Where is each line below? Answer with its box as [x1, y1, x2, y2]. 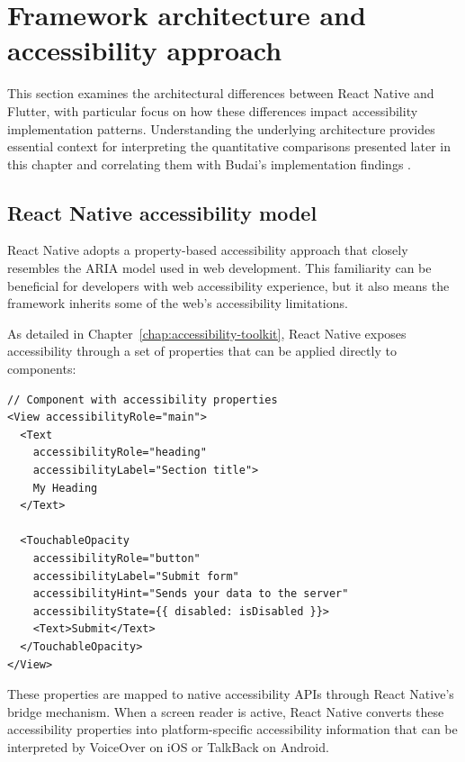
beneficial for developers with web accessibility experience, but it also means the [7, 276, 450, 295]
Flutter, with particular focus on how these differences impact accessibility [7, 101, 418, 120]
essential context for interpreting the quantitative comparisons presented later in [7, 137, 451, 156]
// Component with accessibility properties [7, 393, 278, 406]
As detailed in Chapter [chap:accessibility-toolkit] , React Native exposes [7, 323, 407, 342]
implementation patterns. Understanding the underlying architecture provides [7, 119, 435, 138]
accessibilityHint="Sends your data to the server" [32, 587, 349, 601]
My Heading [32, 481, 98, 494]
